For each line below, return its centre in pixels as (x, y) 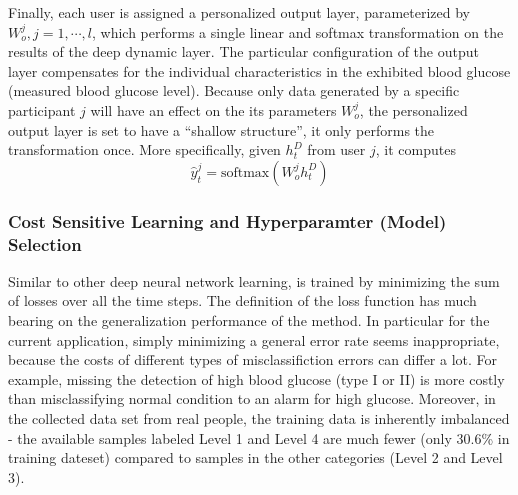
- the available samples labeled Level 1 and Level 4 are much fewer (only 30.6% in (259, 437)
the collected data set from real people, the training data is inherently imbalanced (259, 418)
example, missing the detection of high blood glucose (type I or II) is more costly (256, 378)
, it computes (415, 149)
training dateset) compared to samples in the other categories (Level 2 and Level (255, 457)
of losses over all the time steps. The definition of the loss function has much (242, 300)
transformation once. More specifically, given (144, 149)
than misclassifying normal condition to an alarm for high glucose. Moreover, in (252, 398)
